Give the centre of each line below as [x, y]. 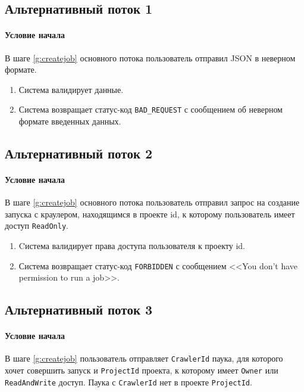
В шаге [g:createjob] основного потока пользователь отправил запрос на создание [152, 202]
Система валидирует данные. [71, 89]
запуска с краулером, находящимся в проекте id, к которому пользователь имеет [150, 214]
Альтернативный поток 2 [79, 153]
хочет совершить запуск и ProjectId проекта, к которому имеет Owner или [142, 370]
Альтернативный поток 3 [79, 309]
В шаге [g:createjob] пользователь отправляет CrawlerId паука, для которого [144, 358]
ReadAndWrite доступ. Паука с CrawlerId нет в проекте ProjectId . [129, 382]
